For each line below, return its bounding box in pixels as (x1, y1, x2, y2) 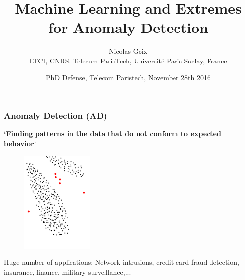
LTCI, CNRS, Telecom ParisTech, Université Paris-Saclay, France (29, 55, 227, 65)
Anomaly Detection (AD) (4, 109, 107, 122)
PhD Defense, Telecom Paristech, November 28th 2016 (46, 72, 210, 82)
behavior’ (4, 138, 36, 148)
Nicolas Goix (109, 46, 147, 56)
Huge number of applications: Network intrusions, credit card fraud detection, (4, 257, 239, 267)
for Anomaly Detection (48, 17, 208, 37)
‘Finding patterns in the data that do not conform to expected (4, 128, 221, 139)
